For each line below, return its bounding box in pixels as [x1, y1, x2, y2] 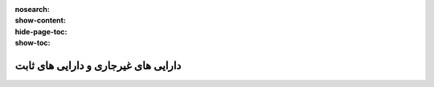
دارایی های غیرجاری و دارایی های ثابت [14, 58, 182, 72]
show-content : [14, 16, 66, 26]
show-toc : [14, 38, 51, 48]
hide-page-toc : [14, 26, 68, 36]
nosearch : [14, 5, 50, 14]
